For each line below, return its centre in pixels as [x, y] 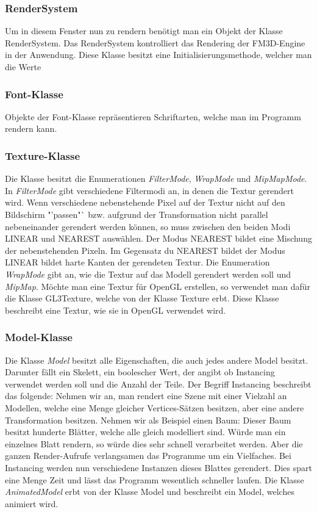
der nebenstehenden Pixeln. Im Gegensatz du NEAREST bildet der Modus [145, 250]
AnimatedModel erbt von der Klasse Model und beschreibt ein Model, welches [150, 492]
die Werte [23, 67]
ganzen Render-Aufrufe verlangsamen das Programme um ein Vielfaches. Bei [148, 456]
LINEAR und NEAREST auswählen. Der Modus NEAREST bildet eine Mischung [158, 238]
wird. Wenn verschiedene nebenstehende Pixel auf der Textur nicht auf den [145, 202]
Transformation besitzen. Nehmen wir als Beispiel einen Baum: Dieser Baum [148, 420]
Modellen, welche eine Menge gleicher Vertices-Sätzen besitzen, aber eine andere [155, 407]
